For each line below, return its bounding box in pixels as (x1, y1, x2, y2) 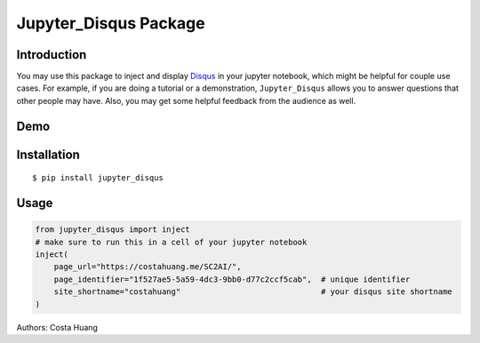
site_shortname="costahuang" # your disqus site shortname (53, 287, 452, 297)
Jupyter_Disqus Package (16, 13, 205, 33)
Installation (16, 147, 80, 162)
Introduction (16, 47, 87, 62)
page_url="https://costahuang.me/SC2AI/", (53, 262, 242, 272)
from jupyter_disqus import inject (35, 225, 190, 235)
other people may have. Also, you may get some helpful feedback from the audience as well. (16, 95, 356, 106)
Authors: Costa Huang (16, 322, 98, 332)
